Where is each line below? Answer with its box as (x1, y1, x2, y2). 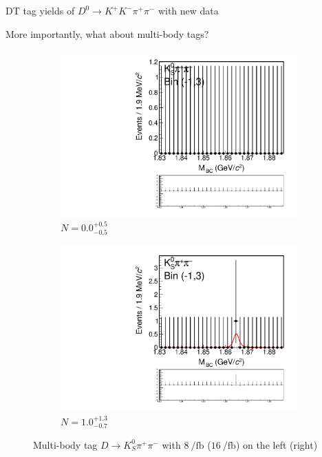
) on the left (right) (235, 437, 318, 451)
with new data (158, 3, 219, 17)
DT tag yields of (6, 3, 75, 17)
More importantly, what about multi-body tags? (6, 26, 209, 41)
